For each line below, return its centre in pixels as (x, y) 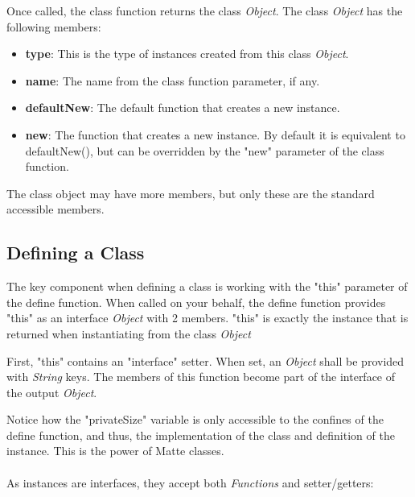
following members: (54, 26)
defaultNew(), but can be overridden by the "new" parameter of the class (205, 150)
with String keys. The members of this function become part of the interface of (201, 377)
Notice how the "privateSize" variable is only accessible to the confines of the (195, 419)
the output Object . (52, 392)
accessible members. (55, 209)
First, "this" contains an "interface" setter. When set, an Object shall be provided (205, 360)
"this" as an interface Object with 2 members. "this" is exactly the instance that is (207, 318)
